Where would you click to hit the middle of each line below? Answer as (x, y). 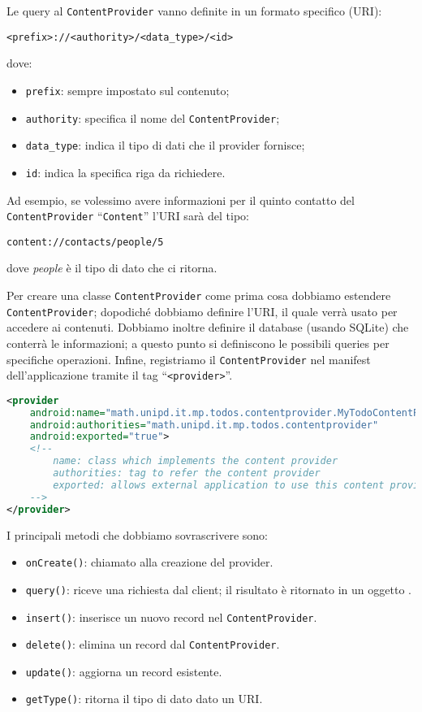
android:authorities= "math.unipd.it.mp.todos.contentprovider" (204, 425)
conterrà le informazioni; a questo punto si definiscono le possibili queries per (198, 343)
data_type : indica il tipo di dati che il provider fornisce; (165, 145)
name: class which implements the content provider (196, 461)
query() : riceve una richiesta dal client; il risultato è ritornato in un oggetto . (218, 589)
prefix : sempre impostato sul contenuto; (127, 90)
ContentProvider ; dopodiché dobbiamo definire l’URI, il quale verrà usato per (202, 311)
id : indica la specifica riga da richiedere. (125, 172)
